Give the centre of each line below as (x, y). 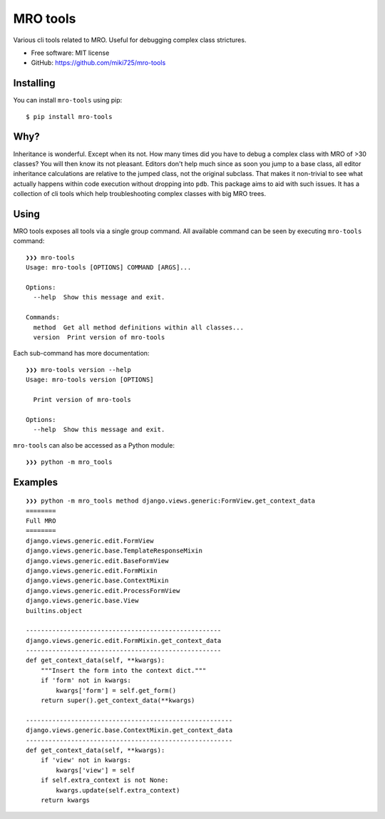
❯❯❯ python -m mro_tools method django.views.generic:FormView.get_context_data (171, 501)
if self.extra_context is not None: (104, 780)
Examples (36, 482)
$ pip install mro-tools (69, 117)
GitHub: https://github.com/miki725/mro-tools (98, 63)
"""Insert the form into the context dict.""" (123, 670)
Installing (35, 83)
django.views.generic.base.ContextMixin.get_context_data (129, 730)
